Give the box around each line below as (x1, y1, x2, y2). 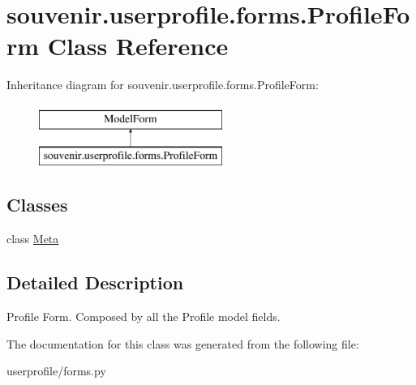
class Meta (6, 230, 59, 247)
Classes (6, 192, 68, 217)
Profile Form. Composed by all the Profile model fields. (6, 308, 281, 325)
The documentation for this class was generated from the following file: (6, 335, 359, 352)
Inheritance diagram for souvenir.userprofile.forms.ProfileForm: (6, 76, 319, 93)
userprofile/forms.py (6, 362, 106, 379)
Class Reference (47, 29, 229, 62)
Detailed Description (6, 270, 184, 295)
